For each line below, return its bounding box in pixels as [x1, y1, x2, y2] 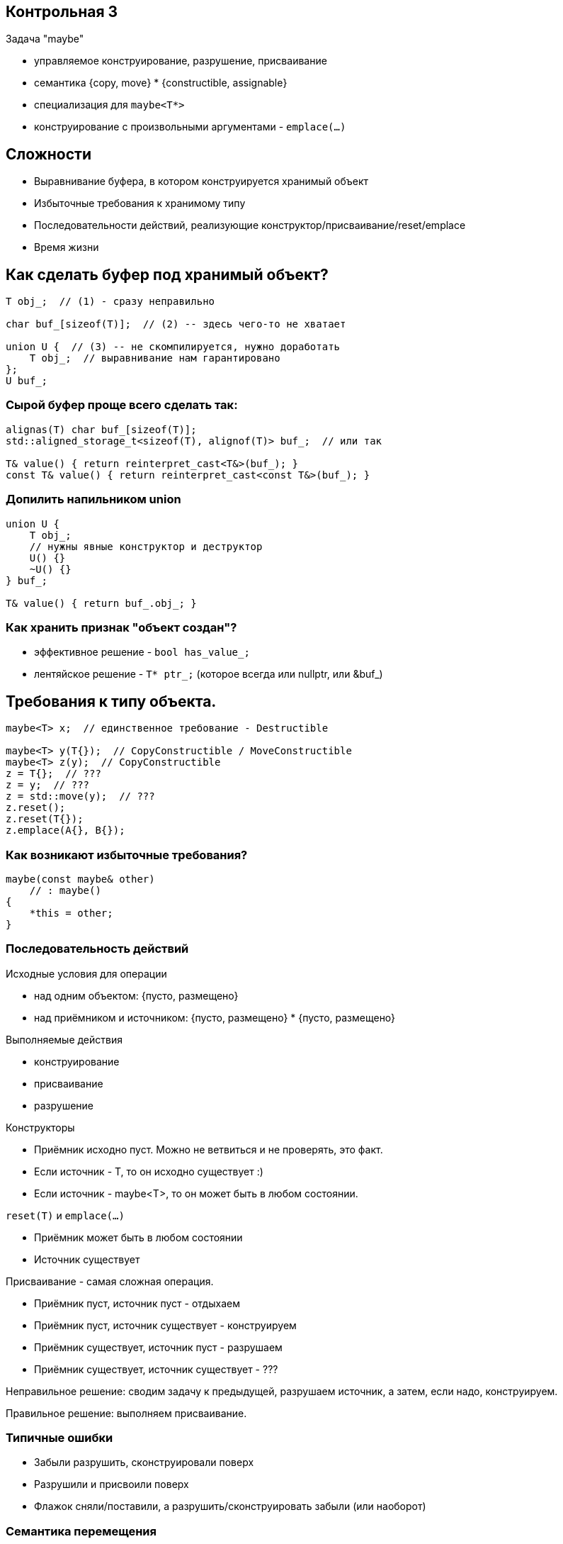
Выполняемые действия [6, 1033, 123, 1046]
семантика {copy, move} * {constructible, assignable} [34, 77, 288, 89]
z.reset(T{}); [6, 813, 84, 825]
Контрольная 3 [6, 3, 118, 21]
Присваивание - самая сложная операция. [6, 1275, 214, 1287]
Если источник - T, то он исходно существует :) [34, 1165, 263, 1177]
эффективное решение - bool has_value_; [34, 646, 250, 659]
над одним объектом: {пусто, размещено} [34, 989, 239, 1002]
